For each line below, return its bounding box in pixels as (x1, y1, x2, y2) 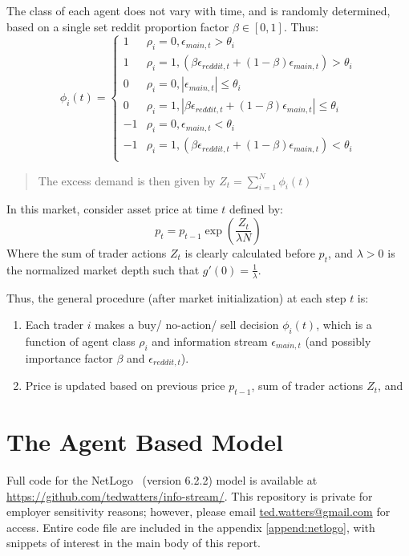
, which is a (316, 316, 372, 333)
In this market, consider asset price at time (6, 201, 218, 217)
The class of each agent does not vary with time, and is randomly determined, (6, 2, 391, 18)
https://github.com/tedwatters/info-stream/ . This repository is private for (6, 487, 373, 504)
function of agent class (25, 332, 136, 349)
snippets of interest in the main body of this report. (6, 534, 261, 551)
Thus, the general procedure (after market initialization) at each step (6, 289, 346, 306)
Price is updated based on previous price (25, 377, 225, 394)
